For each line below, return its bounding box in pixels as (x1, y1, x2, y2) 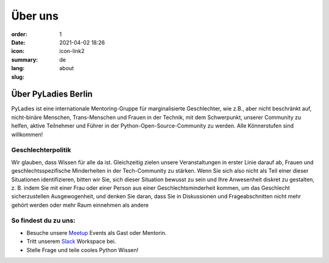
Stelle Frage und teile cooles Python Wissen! (26, 246, 139, 253)
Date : (11, 38, 26, 46)
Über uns (11, 9, 59, 23)
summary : (11, 56, 38, 63)
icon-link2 (59, 48, 85, 55)
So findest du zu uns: (11, 217, 76, 225)
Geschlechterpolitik (11, 146, 71, 154)
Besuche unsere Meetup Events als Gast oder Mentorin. (26, 229, 167, 236)
